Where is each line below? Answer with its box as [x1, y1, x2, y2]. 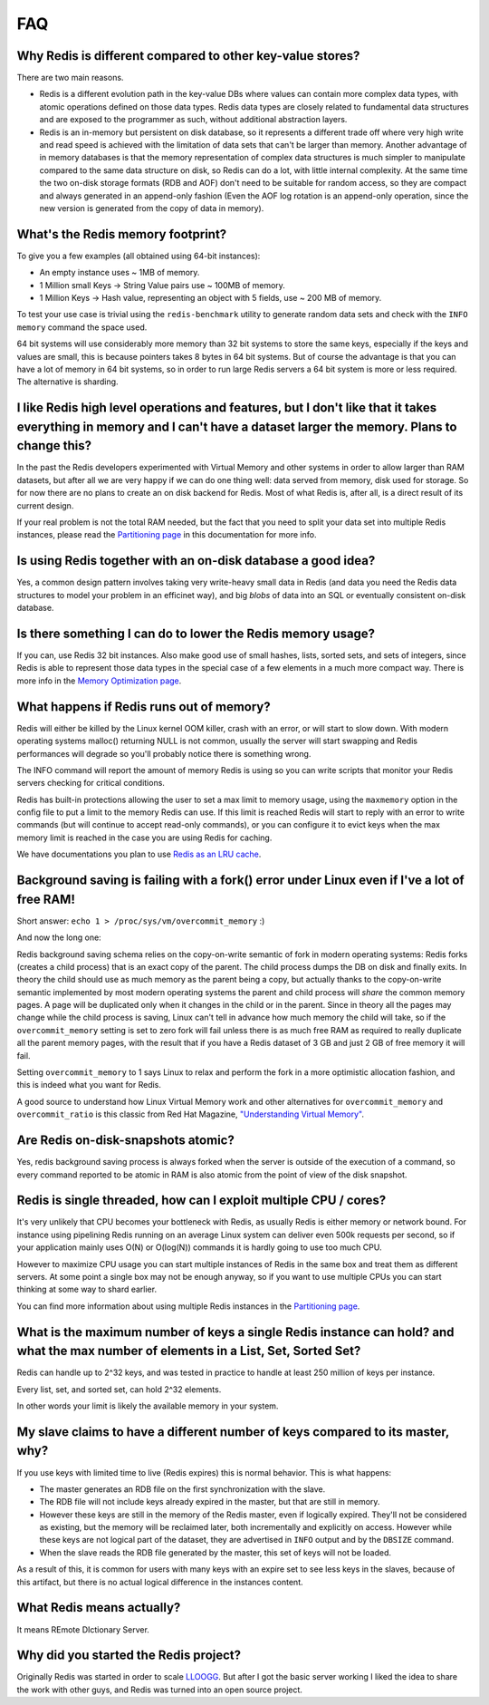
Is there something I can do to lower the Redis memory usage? [16, 625, 376, 641]
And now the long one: [16, 932, 101, 943]
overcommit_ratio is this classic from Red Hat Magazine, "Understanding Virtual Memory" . [16, 1109, 364, 1119]
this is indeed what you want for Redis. [16, 1080, 162, 1090]
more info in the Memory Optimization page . [16, 675, 182, 686]
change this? [16, 438, 92, 453]
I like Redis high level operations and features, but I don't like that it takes [16, 400, 437, 416]
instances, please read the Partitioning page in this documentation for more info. [16, 529, 317, 540]
